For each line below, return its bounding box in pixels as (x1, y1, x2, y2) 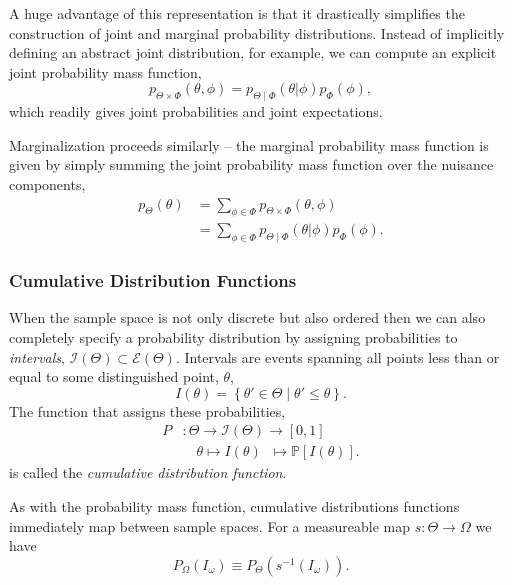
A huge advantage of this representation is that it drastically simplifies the (9, 3, 465, 23)
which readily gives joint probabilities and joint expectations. (9, 101, 383, 122)
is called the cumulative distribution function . (9, 462, 287, 483)
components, (9, 173, 86, 194)
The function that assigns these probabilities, (9, 400, 286, 421)
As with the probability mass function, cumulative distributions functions (9, 496, 460, 517)
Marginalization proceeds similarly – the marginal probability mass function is (9, 134, 489, 155)
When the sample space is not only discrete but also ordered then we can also (9, 307, 486, 328)
